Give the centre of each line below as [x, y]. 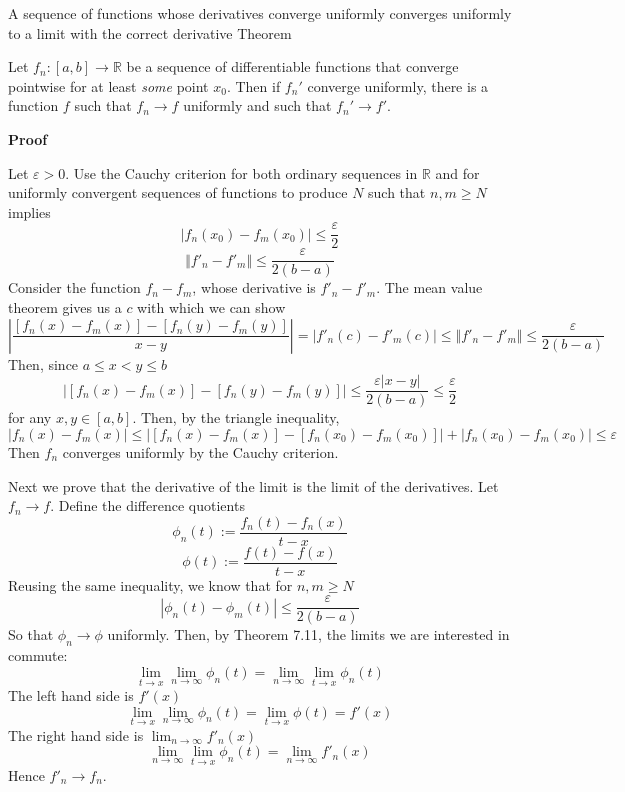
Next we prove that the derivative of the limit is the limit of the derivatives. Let [253, 485]
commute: [38, 655]
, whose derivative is [254, 287]
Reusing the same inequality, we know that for [150, 584]
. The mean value [429, 287]
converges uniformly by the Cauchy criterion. [200, 451]
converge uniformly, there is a [398, 85]
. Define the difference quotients [147, 505]
